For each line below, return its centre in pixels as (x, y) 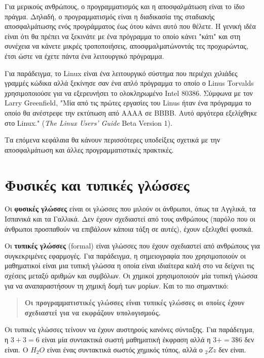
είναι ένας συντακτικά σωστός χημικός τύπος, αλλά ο (125, 349)
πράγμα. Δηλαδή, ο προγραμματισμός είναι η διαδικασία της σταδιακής (110, 16)
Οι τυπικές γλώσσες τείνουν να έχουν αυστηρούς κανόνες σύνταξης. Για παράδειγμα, (129, 329)
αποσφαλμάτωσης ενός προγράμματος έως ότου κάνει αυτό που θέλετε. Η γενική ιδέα (130, 26)
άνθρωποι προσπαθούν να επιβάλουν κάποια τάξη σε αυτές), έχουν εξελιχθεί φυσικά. (129, 228)
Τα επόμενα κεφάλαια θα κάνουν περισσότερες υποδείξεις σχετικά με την (112, 140)
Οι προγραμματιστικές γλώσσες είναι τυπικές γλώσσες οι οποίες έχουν (135, 302)
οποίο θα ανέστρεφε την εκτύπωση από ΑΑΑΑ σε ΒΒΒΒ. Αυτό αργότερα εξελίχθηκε (131, 112)
